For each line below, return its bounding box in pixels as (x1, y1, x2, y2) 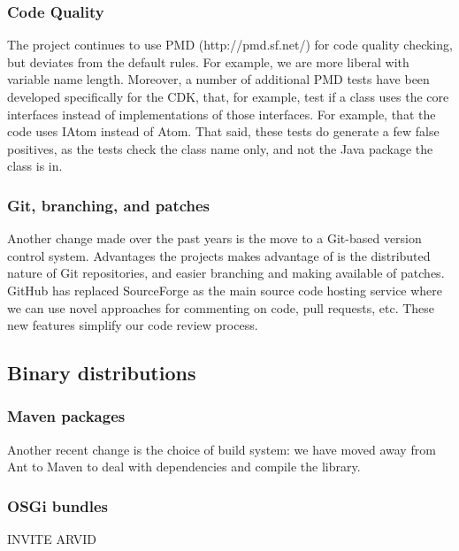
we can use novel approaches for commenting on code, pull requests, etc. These (7, 298, 435, 317)
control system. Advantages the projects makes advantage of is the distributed (7, 246, 431, 264)
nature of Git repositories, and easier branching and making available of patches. (7, 264, 445, 282)
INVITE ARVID (7, 530, 96, 548)
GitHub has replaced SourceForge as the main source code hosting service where (7, 280, 443, 299)
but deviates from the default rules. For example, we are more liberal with (7, 52, 409, 71)
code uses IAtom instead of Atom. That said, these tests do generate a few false (7, 122, 440, 141)
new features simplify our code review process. (7, 316, 258, 334)
